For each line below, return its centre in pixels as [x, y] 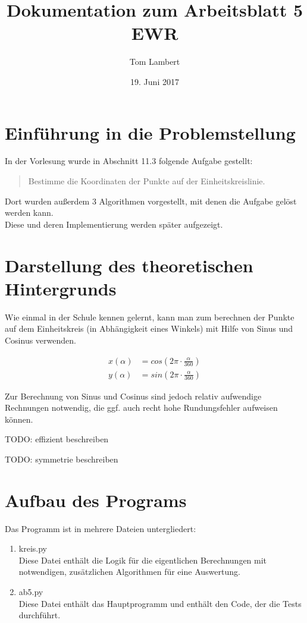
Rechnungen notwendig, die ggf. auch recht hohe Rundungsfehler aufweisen [141, 408]
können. [19, 419]
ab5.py [31, 592]
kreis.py [33, 548]
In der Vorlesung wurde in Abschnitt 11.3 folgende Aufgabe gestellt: [129, 161]
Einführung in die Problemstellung [150, 132]
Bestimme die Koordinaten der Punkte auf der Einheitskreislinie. [147, 181]
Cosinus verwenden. [40, 340]
